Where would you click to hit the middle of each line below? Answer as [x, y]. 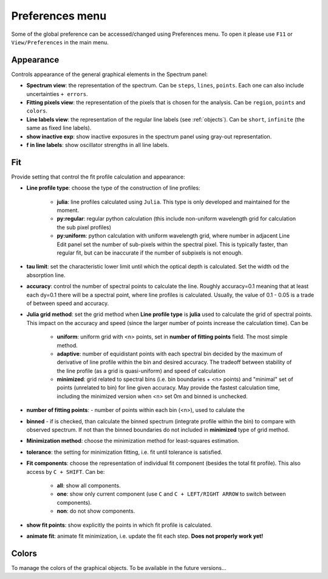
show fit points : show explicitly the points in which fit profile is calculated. [119, 525]
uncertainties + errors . [57, 94]
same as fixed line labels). [59, 128]
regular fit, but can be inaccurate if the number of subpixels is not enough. [150, 253]
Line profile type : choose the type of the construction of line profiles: [113, 188]
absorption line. [46, 275]
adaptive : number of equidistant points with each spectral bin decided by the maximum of [170, 354]
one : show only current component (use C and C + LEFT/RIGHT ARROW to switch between [171, 494]
